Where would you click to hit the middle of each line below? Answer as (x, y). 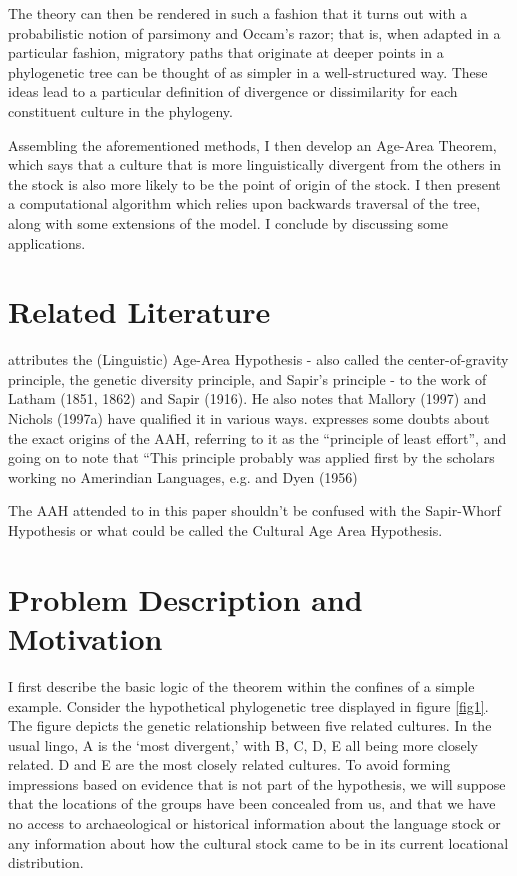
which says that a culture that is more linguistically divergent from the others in (254, 164)
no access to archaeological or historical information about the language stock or (254, 823)
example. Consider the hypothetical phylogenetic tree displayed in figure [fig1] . (248, 705)
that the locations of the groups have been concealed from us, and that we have (252, 803)
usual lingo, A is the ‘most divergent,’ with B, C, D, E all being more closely (243, 744)
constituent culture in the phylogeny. (120, 110)
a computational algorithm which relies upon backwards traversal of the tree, (244, 203)
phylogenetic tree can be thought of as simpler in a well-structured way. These (248, 71)
